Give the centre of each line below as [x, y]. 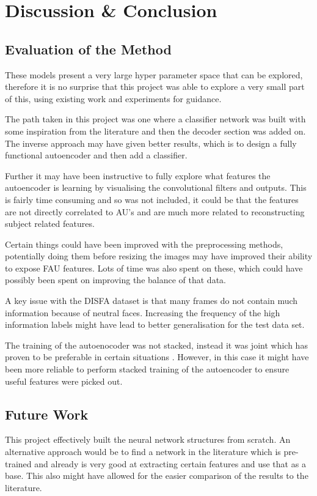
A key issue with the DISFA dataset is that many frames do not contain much [151, 301]
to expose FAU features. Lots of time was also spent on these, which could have [154, 268]
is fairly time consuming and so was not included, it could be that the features [152, 199]
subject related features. [50, 224]
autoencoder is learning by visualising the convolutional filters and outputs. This [156, 187]
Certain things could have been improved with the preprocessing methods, [144, 244]
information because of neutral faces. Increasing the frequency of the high [143, 312]
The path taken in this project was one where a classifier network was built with [155, 119]
